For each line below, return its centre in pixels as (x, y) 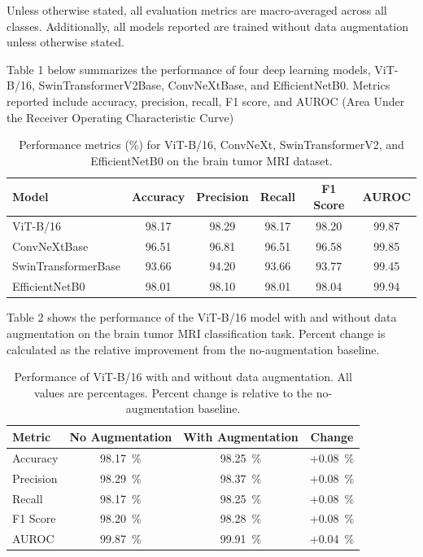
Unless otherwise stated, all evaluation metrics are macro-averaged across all (197, 10)
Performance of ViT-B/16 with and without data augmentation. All (183, 377)
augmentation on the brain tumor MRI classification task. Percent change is (196, 333)
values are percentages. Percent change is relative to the (174, 392)
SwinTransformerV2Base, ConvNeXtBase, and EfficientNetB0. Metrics (214, 85)
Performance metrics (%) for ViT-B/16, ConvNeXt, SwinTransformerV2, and (211, 145)
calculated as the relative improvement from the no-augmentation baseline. (193, 349)
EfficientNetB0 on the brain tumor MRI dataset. (211, 160)
